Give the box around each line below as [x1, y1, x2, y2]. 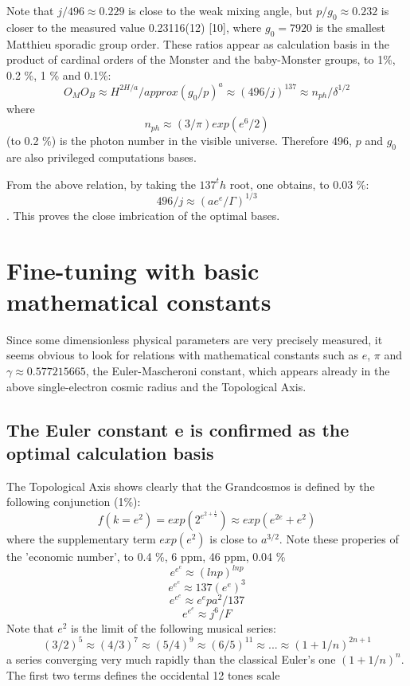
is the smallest [315, 18, 385, 35]
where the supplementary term [6, 531, 156, 547]
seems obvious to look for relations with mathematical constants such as [6, 347, 359, 363]
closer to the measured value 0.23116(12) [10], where [6, 18, 262, 35]
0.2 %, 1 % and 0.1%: [6, 66, 111, 83]
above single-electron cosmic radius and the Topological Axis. [6, 378, 307, 394]
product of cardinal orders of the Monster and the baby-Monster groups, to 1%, [6, 51, 396, 68]
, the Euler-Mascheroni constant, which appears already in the [85, 363, 390, 379]
